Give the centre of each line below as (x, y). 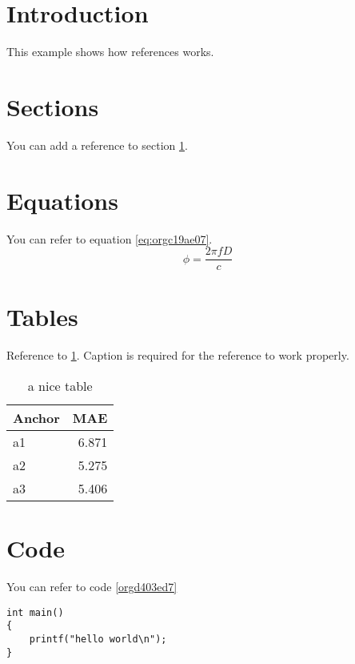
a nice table (60, 385)
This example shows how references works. (110, 52)
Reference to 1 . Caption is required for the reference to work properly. (178, 355)
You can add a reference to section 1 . (97, 145)
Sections (53, 106)
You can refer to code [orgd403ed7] (92, 587)
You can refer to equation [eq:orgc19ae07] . (110, 238)
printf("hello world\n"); (98, 639)
